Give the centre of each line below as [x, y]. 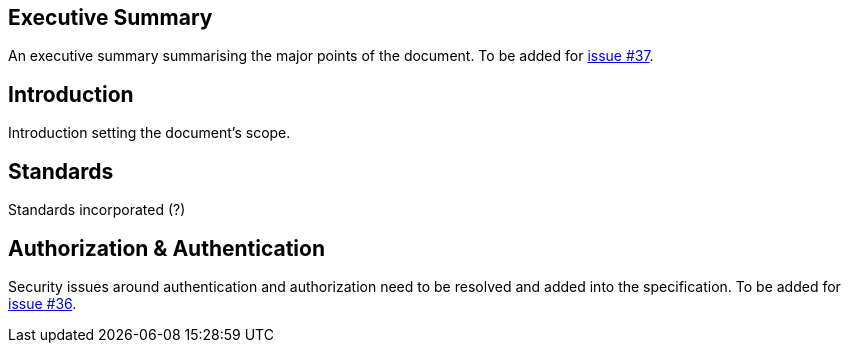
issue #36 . [42, 303]
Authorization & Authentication [167, 248]
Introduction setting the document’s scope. [149, 133]
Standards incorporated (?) [97, 210]
